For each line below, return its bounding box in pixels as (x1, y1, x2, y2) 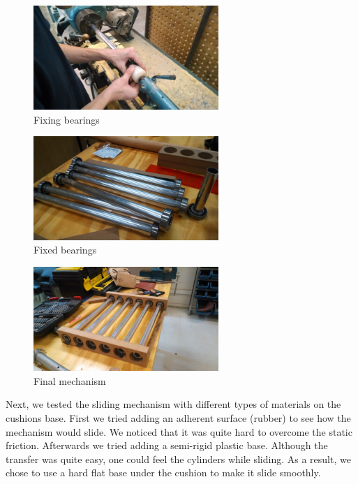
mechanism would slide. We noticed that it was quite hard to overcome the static (6, 424, 352, 439)
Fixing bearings (33, 112, 100, 126)
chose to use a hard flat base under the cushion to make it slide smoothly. (6, 465, 321, 480)
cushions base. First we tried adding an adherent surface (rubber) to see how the (6, 410, 351, 425)
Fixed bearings (33, 242, 97, 257)
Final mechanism (33, 373, 106, 388)
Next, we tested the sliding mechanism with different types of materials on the (6, 397, 341, 411)
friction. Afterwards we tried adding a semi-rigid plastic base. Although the (6, 438, 328, 453)
